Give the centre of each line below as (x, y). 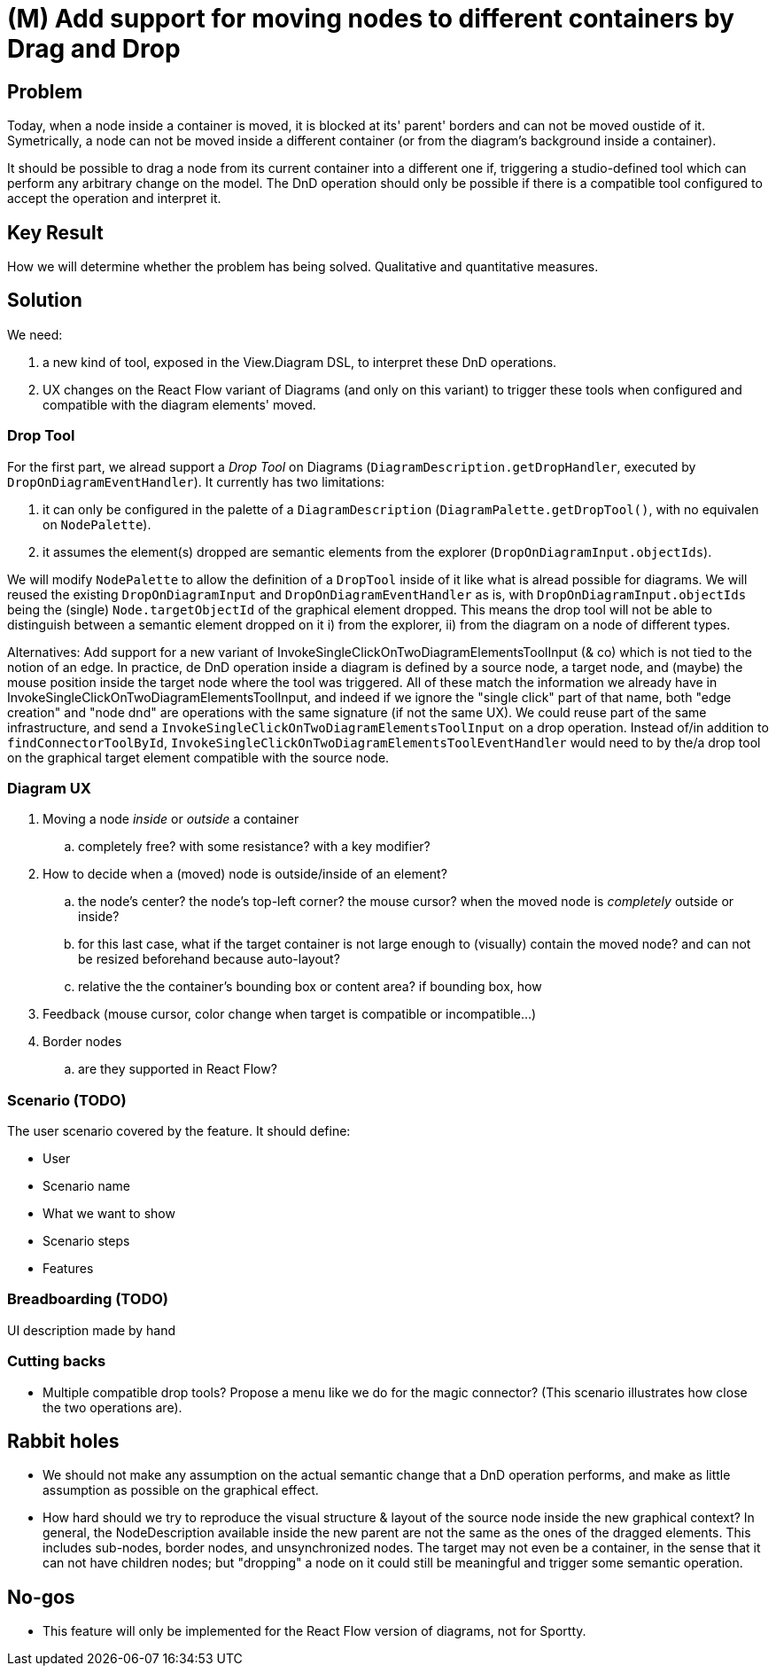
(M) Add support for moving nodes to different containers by (371, 19)
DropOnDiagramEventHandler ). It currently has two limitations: (196, 481)
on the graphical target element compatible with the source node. (198, 757)
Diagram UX (49, 788)
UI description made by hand (92, 1330)
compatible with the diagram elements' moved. (179, 404)
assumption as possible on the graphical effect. (181, 1490)
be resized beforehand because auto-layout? (209, 959)
